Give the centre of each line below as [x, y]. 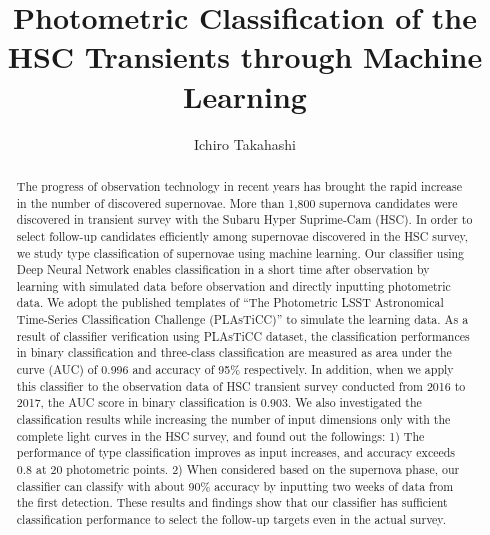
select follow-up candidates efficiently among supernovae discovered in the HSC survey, [242, 235]
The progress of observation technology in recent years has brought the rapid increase [239, 185]
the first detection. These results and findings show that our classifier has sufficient [232, 502]
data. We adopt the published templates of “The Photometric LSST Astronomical [230, 302]
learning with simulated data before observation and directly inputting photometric [233, 285]
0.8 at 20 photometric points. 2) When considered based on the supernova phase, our [238, 469]
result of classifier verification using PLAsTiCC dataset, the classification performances [243, 335]
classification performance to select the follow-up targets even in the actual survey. [231, 519]
